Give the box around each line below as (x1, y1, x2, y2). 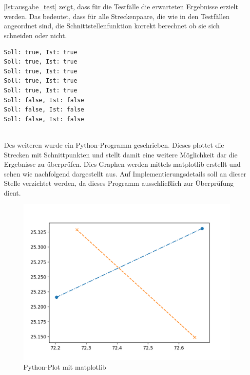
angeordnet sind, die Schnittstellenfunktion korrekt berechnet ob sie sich (4, 21, 220, 31)
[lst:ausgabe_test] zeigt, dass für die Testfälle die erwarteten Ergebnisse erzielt (4, 1, 238, 12)
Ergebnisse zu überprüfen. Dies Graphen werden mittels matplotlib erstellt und (4, 159, 241, 169)
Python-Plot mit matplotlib (23, 362, 106, 372)
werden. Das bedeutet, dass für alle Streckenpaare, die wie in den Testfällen (4, 11, 230, 21)
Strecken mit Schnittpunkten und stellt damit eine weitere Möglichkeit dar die (4, 149, 238, 159)
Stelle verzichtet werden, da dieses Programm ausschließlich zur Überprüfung (4, 178, 234, 188)
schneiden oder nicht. (4, 30, 67, 40)
